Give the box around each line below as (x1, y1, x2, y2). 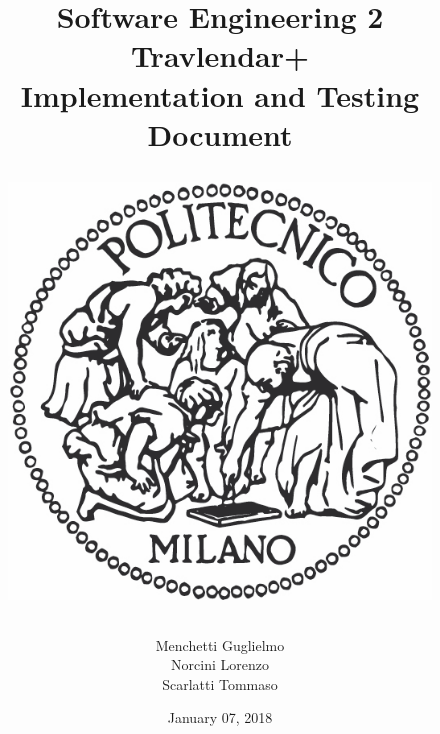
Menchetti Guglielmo (155, 634, 285, 655)
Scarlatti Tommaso (162, 673, 278, 694)
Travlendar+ (130, 35, 310, 76)
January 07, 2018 (167, 707, 273, 728)
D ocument (147, 113, 293, 154)
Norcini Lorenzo (171, 654, 269, 675)
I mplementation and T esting (20, 74, 420, 115)
